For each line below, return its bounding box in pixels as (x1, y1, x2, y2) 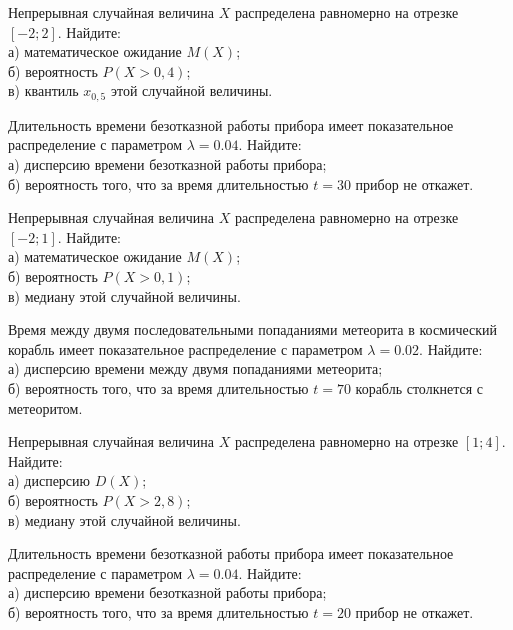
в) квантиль (8, 80, 79, 101)
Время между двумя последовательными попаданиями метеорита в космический (8, 319, 498, 340)
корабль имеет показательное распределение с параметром (8, 338, 363, 359)
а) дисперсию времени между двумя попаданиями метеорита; (8, 358, 383, 379)
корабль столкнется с (355, 377, 483, 398)
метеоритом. (8, 397, 83, 418)
